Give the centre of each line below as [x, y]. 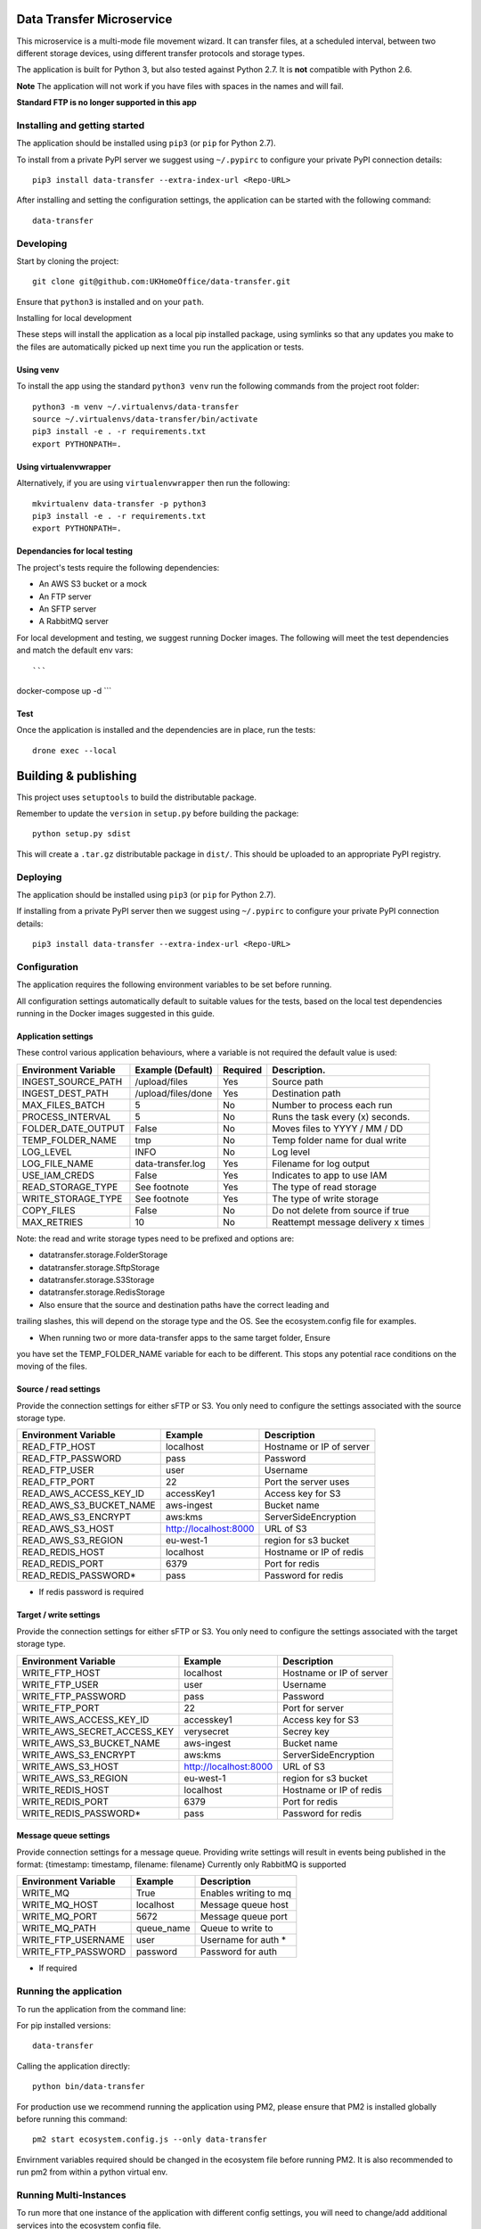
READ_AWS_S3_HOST [68, 1529]
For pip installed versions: [64, 2025]
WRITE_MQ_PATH [59, 1929]
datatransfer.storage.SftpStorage [99, 1267]
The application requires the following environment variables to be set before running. [174, 984]
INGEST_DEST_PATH [65, 1093]
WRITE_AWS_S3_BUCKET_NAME [91, 1743]
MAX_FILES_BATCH [64, 1105]
